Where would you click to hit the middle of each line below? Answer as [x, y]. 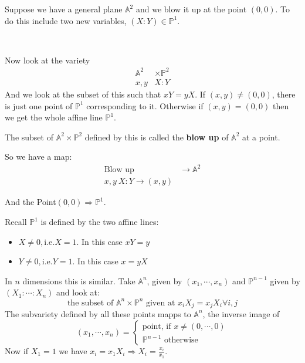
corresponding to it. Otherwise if [145, 105]
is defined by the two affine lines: [100, 222]
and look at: [78, 292]
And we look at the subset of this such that [83, 94]
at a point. [261, 137]
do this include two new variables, [66, 20]
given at [160, 303]
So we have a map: [38, 157]
